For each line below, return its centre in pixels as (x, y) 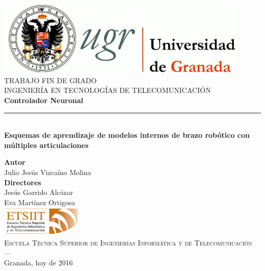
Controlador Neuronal (44, 100)
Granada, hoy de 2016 (38, 263)
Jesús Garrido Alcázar (39, 192)
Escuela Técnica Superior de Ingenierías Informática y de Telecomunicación (128, 243)
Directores (23, 182)
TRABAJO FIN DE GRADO (50, 80)
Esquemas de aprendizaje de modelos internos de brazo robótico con (127, 135)
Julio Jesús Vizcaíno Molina (48, 172)
